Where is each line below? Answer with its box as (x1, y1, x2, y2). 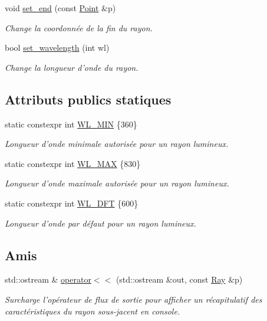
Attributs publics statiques (5, 90, 172, 108)
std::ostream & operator (5, 273, 91, 286)
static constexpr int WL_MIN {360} (5, 117, 137, 130)
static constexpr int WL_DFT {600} (5, 196, 139, 209)
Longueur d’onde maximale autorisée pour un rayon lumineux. (5, 177, 229, 189)
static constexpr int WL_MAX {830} (5, 157, 141, 169)
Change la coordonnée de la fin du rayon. (5, 21, 153, 34)
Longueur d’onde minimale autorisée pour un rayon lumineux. (5, 137, 229, 150)
